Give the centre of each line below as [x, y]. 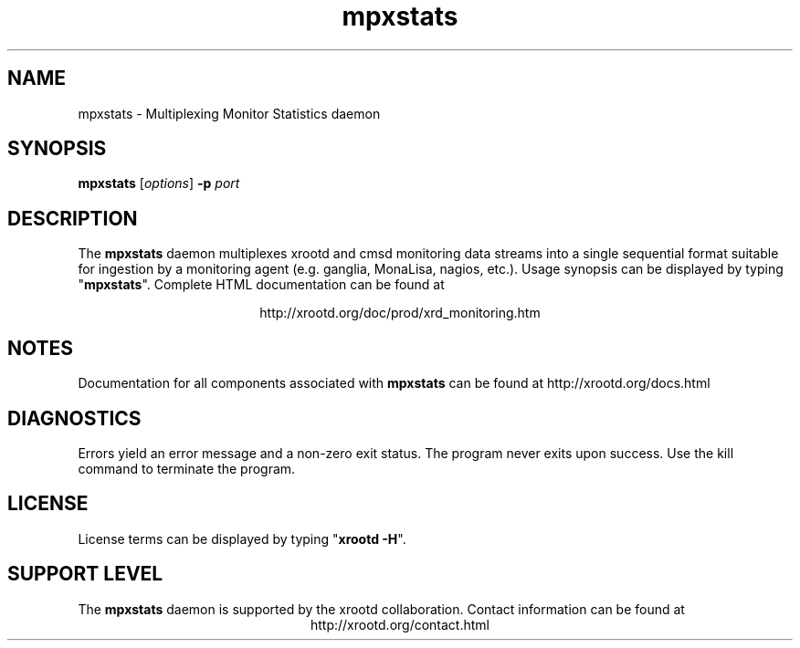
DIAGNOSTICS [74, 418]
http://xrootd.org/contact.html [400, 624]
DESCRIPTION [73, 218]
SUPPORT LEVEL [85, 574]
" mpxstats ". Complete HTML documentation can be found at [261, 285]
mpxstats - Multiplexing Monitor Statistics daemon [229, 113]
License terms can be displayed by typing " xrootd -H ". [242, 538]
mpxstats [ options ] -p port [159, 183]
